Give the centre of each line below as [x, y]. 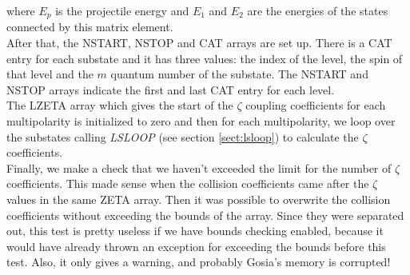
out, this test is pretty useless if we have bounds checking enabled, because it [195, 231]
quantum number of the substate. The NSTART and [239, 74]
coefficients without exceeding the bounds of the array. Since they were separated [205, 215]
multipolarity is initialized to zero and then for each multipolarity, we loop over [201, 121]
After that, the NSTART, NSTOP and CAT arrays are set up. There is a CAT [199, 43]
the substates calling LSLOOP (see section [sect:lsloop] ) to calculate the [183, 136]
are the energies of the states [318, 10]
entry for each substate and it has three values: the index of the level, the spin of [205, 58]
